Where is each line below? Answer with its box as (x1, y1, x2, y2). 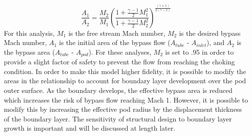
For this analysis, (4, 28, 55, 38)
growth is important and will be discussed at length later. (4, 123, 175, 133)
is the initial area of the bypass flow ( (59, 37, 170, 47)
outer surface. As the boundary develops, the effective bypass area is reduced (4, 85, 233, 95)
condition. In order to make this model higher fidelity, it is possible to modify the (4, 66, 246, 76)
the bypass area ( (4, 46, 55, 57)
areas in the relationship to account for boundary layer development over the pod (4, 76, 246, 86)
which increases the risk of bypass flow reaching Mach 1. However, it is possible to (4, 94, 248, 105)
